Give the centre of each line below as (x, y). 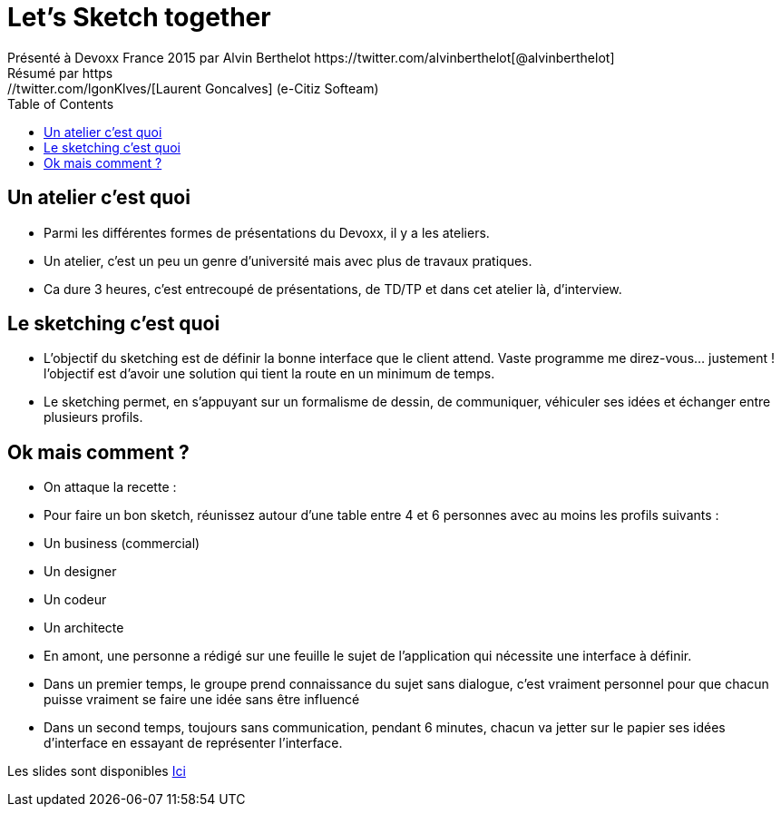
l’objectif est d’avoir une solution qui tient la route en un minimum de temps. (269, 374)
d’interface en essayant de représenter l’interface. (193, 743)
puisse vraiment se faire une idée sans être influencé (202, 700)
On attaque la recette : (110, 487)
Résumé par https (60, 73)
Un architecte (84, 628)
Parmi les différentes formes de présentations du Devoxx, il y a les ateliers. (267, 232)
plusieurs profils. (93, 417)
